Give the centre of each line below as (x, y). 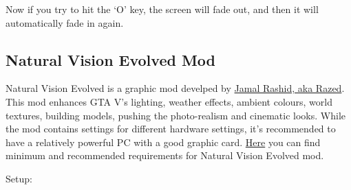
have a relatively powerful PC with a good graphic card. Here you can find (163, 142)
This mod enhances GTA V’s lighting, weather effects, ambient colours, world (169, 101)
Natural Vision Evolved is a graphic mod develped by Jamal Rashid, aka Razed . (175, 88)
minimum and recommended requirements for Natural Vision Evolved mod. (165, 155)
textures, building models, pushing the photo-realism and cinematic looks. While (176, 115)
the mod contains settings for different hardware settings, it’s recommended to (171, 129)
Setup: (19, 178)
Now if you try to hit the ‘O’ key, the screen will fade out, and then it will (162, 9)
